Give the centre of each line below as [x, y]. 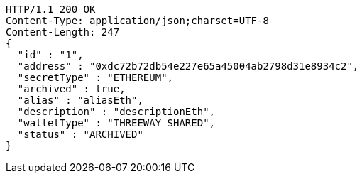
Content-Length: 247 [63, 32]
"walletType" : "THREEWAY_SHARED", [116, 123]
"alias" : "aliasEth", [80, 100]
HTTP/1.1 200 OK [51, 9]
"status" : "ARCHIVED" [80, 134]
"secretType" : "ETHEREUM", [95, 77]
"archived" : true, [71, 89]
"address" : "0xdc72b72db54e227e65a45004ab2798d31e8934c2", [188, 66]
